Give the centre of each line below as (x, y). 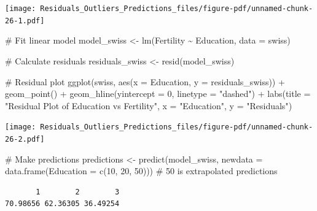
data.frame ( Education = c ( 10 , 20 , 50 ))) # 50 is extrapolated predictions (141, 171)
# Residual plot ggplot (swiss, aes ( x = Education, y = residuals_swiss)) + (145, 81)
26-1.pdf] (25, 21)
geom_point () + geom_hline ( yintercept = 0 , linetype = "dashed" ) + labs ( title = (158, 94)
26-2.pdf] (25, 139)
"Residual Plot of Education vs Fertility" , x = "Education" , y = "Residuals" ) (149, 105)
